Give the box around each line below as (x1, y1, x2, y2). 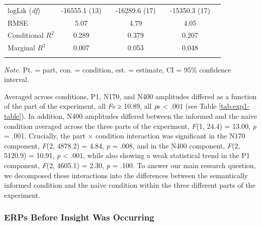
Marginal (8, 42, 35, 53)
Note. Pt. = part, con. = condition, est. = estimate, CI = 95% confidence (4, 64, 231, 74)
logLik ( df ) (8, 5, 40, 15)
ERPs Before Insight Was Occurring (4, 211, 154, 223)
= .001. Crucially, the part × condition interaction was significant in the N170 (4, 130, 245, 141)
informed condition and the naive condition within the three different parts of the (4, 180, 255, 190)
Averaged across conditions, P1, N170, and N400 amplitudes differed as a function (4, 91, 256, 101)
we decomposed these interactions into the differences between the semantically (4, 170, 248, 180)
